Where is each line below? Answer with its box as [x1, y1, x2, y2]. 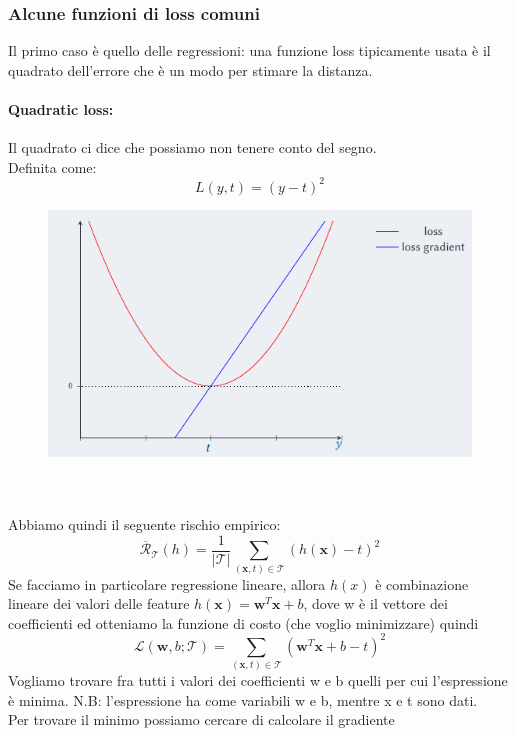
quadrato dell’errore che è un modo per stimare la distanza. [8, 59, 373, 80]
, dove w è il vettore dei [303, 593, 448, 614]
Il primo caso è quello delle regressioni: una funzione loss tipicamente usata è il [8, 40, 491, 61]
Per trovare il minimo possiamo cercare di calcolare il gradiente [8, 709, 395, 730]
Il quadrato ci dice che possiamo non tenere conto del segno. [8, 137, 377, 158]
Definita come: [8, 156, 97, 177]
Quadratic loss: [8, 99, 114, 119]
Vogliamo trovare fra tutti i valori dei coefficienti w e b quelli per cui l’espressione [8, 670, 508, 691]
